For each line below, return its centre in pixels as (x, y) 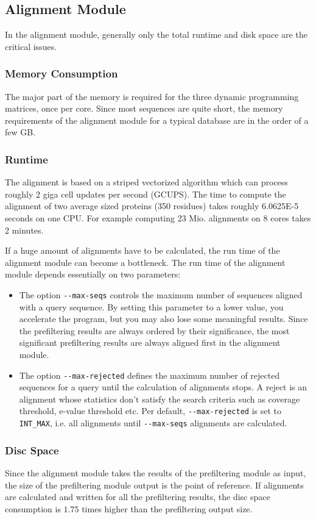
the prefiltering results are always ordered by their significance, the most (154, 330)
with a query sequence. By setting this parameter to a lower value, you (151, 306)
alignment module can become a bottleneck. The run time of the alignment (145, 262)
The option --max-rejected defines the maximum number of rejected (149, 375)
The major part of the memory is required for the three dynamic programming (152, 96)
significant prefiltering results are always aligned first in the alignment (150, 342)
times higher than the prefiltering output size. (167, 508)
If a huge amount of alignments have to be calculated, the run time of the (142, 250)
